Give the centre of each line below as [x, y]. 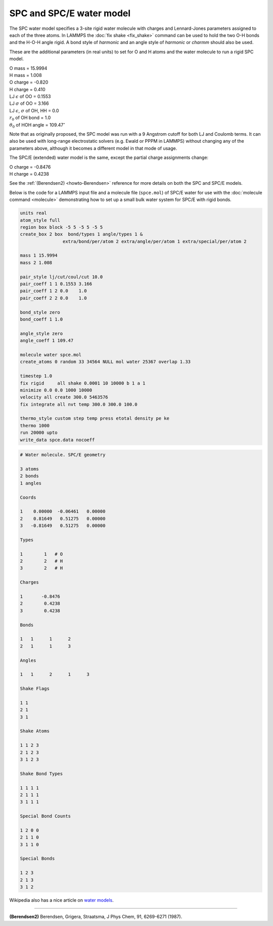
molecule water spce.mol [51, 355]
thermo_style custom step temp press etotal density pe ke [95, 418]
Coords [28, 497]
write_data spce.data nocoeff [57, 440]
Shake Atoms [35, 731]
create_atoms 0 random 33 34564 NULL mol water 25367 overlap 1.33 [105, 362]
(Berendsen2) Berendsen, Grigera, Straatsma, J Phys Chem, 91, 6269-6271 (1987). [96, 917]
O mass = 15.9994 [28, 68]
